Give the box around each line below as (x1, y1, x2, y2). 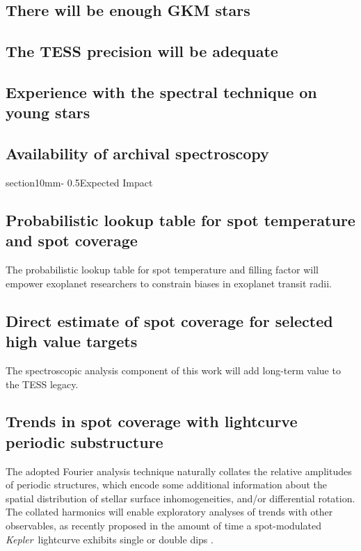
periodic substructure (6, 431, 163, 452)
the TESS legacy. (6, 376, 79, 391)
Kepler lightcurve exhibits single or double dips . (6, 532, 214, 546)
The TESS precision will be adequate (6, 40, 278, 62)
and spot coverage (6, 230, 138, 251)
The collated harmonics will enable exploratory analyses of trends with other (6, 504, 333, 519)
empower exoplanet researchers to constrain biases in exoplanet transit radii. (6, 275, 332, 290)
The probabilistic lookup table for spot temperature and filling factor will (6, 262, 319, 277)
